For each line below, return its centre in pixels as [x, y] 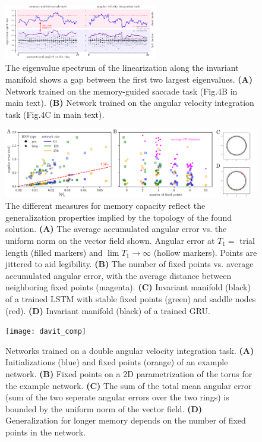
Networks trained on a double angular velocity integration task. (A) [130, 350]
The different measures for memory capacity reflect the [105, 206]
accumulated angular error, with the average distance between [119, 275]
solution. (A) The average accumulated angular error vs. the [116, 229]
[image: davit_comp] [46, 332]
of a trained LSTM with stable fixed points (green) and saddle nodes [131, 298]
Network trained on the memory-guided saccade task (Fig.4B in [121, 91]
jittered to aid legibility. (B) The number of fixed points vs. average [130, 264]
